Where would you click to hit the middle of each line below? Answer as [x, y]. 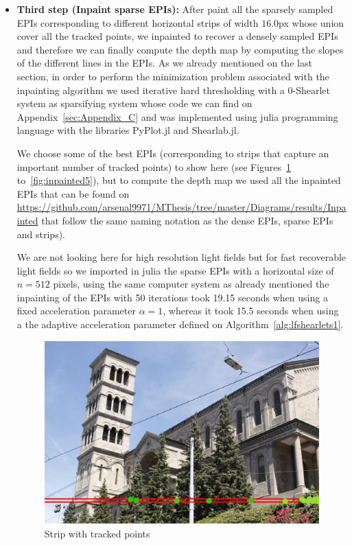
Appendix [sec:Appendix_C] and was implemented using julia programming [177, 116]
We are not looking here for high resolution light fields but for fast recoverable [181, 257]
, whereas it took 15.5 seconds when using [251, 311]
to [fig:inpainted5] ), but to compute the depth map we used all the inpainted [179, 180]
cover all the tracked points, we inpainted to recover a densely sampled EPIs [177, 36]
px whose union [312, 22]
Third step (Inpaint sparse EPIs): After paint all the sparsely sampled [175, 9]
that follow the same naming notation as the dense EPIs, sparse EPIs [187, 220]
